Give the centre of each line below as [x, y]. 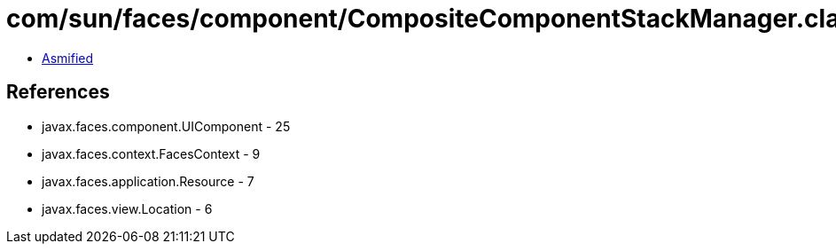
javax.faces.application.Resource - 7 [148, 181]
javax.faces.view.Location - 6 [127, 208]
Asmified [68, 58]
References [58, 92]
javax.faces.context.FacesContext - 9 [151, 153]
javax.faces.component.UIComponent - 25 [166, 126]
